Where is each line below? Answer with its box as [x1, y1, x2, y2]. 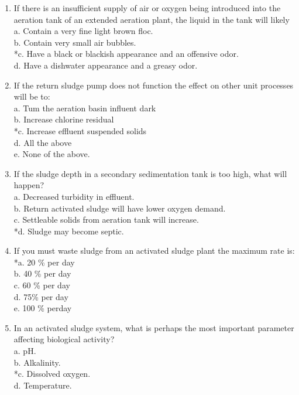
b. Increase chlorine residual [13, 113, 114, 125]
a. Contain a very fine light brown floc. [13, 25, 153, 37]
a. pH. [13, 345, 36, 357]
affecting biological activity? [13, 333, 115, 345]
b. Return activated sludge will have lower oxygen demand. [13, 202, 226, 214]
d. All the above [13, 136, 72, 148]
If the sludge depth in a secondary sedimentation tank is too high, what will [13, 167, 287, 179]
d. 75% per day [13, 290, 68, 302]
